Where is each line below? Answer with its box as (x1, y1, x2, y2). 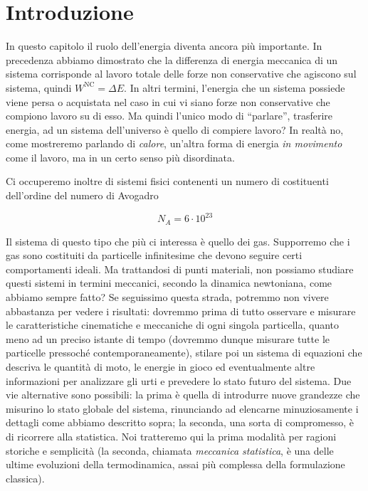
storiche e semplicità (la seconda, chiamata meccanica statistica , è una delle (6, 443, 334, 458)
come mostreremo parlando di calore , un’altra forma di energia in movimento (6, 136, 342, 151)
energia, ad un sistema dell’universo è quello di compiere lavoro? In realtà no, (6, 122, 344, 137)
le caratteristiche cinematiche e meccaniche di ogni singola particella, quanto (6, 317, 340, 332)
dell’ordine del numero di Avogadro (6, 188, 159, 203)
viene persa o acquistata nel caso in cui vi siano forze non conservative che (6, 94, 330, 109)
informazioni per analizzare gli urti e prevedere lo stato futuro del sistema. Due (6, 373, 352, 388)
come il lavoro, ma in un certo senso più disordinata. (6, 149, 235, 164)
